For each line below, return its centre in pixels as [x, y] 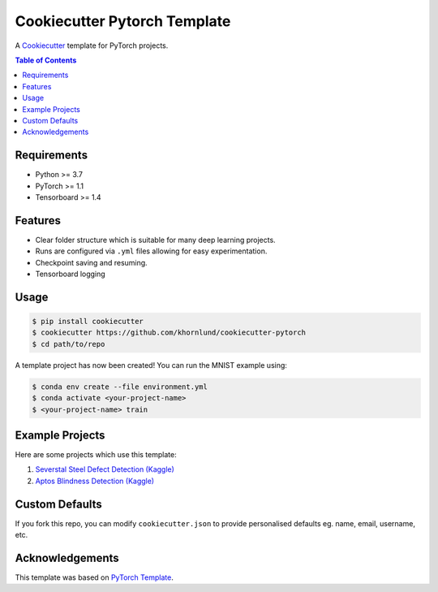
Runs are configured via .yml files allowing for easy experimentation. [151, 251]
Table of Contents [46, 60]
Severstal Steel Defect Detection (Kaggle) [105, 469]
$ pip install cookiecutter [88, 322]
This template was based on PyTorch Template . [94, 577]
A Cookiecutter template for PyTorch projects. [92, 45]
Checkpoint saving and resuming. [91, 262]
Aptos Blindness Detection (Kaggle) [94, 481]
